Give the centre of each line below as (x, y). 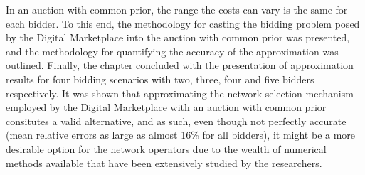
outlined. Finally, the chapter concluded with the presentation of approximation (180, 65)
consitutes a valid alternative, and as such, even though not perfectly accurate (176, 121)
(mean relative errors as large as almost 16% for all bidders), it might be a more (181, 135)
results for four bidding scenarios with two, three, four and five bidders (160, 79)
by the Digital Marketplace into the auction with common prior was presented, (178, 37)
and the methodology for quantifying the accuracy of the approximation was (172, 51)
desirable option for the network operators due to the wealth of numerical (166, 148)
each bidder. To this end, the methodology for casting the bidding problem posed (183, 23)
